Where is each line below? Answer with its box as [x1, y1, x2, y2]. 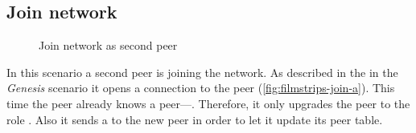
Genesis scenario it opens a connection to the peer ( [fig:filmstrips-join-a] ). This [6, 79, 395, 96]
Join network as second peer [39, 37, 178, 54]
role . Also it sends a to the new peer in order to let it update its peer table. [6, 111, 383, 127]
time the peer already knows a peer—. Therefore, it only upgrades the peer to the [6, 95, 410, 111]
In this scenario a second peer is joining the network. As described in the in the [6, 63, 398, 80]
